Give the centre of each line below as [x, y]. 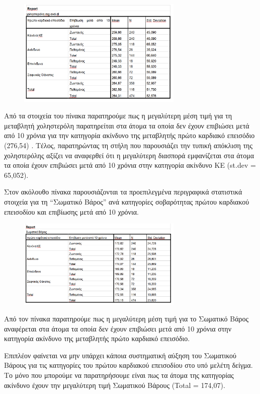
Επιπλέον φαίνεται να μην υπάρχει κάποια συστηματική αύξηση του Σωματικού [120, 355]
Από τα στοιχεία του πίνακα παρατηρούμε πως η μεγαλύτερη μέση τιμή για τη [118, 116]
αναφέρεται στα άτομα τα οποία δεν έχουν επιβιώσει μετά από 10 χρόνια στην [118, 328]
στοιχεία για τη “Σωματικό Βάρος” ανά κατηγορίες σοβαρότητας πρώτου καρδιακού [127, 202]
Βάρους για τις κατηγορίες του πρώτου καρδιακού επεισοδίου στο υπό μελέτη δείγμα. [128, 365]
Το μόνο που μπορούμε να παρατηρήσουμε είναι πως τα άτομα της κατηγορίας [119, 375]
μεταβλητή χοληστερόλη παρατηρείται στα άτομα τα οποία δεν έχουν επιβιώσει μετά [127, 125]
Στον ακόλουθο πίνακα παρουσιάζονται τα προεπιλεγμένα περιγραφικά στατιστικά [123, 192]
